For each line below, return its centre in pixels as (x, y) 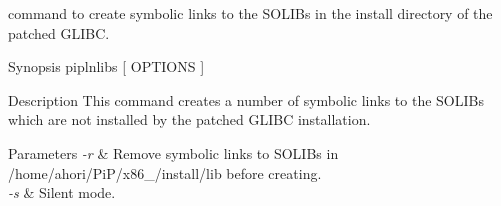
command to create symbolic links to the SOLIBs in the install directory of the (250, 13)
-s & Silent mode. (62, 192)
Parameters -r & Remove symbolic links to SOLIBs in (173, 152)
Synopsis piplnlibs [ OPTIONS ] (106, 66)
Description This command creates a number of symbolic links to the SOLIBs (246, 99)
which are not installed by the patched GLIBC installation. (189, 119)
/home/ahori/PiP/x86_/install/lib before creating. (165, 172)
